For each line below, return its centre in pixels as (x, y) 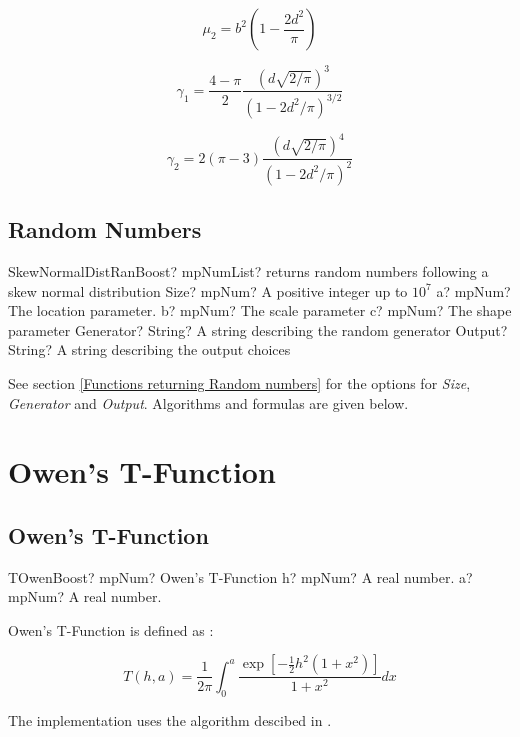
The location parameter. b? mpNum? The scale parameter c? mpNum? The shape (260, 310)
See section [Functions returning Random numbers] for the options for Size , (239, 382)
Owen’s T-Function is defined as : (111, 629)
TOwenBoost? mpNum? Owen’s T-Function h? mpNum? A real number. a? (240, 576)
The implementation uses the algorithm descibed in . (170, 719)
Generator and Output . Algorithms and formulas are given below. (208, 402)
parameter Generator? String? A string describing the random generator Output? (258, 329)
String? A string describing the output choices (149, 349)
